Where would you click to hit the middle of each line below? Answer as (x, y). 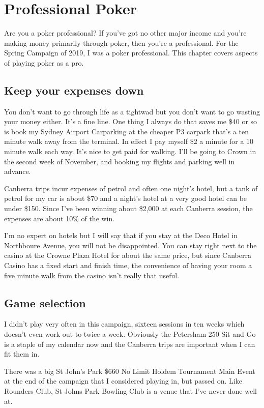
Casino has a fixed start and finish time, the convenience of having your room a (128, 265)
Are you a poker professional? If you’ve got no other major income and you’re (125, 33)
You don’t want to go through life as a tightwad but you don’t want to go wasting (132, 111)
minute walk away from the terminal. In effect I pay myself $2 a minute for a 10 (129, 141)
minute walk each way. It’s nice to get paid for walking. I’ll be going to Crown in (130, 151)
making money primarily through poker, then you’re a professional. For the (121, 42)
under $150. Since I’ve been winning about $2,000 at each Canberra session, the (128, 208)
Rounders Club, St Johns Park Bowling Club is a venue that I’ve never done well (130, 390)
